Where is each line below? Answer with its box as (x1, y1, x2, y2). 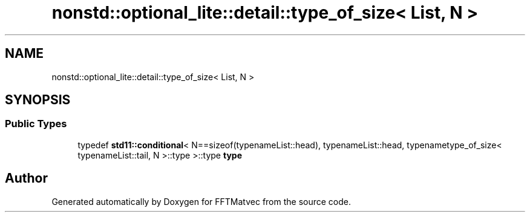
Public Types (5, 118, 67, 130)
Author (5, 171, 48, 186)
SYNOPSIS (5, 92, 71, 108)
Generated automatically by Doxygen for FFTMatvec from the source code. (51, 196, 352, 207)
